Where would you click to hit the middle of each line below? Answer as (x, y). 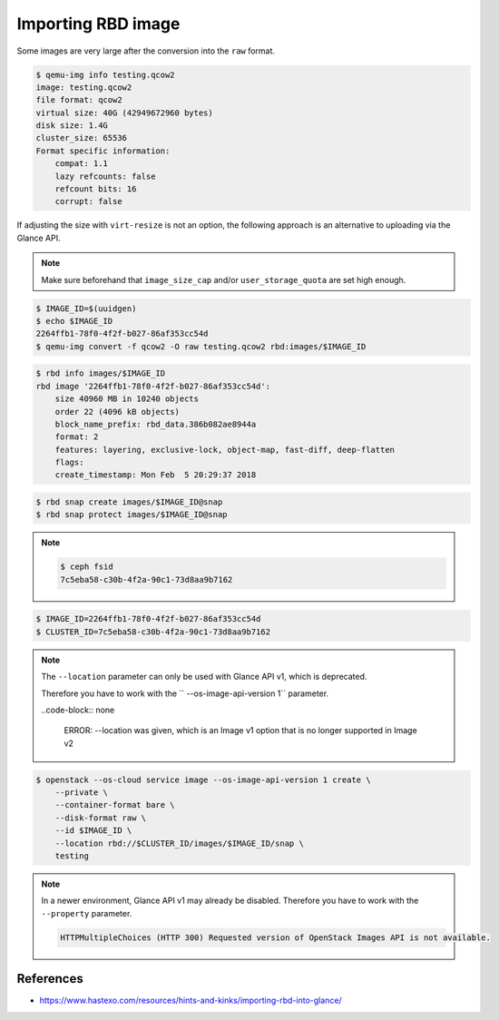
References (50, 979)
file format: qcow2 (79, 100)
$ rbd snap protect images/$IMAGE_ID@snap (132, 515)
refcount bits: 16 (96, 189)
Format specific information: (103, 151)
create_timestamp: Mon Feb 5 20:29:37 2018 (156, 475)
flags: (69, 462)
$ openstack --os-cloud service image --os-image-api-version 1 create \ (203, 780)
